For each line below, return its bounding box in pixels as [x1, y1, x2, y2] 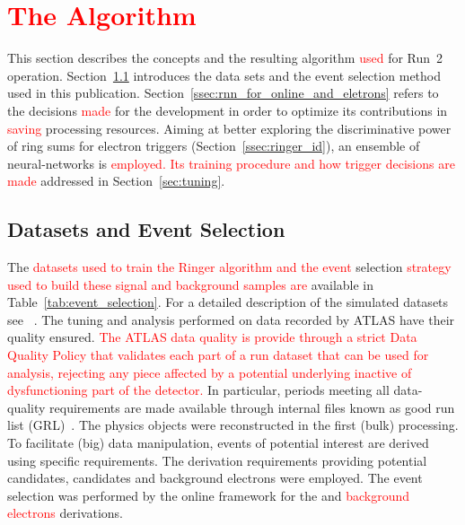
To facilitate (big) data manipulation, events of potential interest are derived [7, 433, 429, 452]
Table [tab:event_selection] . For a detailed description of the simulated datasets [7, 293, 449, 311]
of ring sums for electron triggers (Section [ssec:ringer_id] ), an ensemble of [7, 136, 420, 155]
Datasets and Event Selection [7, 215, 285, 243]
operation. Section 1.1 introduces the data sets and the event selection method [7, 66, 442, 84]
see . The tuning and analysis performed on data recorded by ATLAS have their [7, 310, 455, 328]
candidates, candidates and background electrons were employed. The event [7, 468, 423, 487]
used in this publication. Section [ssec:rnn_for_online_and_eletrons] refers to [7, 83, 439, 102]
